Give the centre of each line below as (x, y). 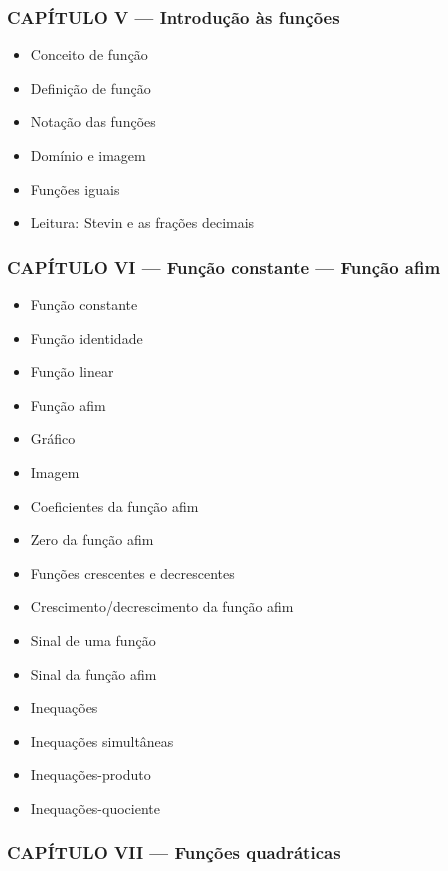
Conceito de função (89, 54)
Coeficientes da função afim (114, 505)
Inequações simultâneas (102, 740)
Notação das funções (93, 121)
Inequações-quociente (95, 807)
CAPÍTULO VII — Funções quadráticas (174, 852)
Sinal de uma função (93, 639)
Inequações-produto (90, 774)
